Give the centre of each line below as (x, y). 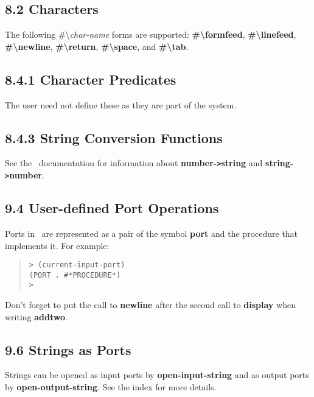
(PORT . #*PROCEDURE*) (75, 275)
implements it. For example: (57, 245)
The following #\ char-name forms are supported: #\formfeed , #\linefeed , (151, 34)
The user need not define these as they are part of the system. (121, 104)
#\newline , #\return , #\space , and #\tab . (97, 46)
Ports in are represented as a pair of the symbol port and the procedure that (152, 233)
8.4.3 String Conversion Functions (114, 137)
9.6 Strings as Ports (68, 349)
